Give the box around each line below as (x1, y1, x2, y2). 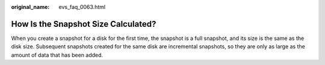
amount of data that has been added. (11, 51, 104, 58)
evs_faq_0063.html (58, 4, 105, 10)
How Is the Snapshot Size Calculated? (11, 18, 156, 29)
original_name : (11, 4, 50, 10)
